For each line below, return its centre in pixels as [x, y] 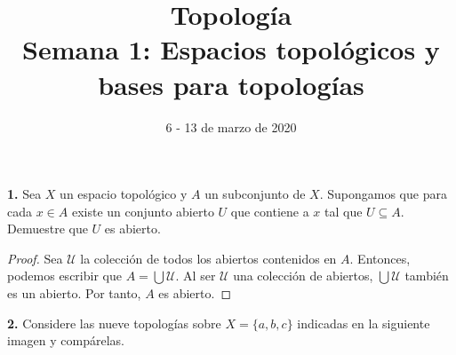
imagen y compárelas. [66, 340]
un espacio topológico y [124, 194]
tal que [344, 211]
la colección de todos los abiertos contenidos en [208, 258]
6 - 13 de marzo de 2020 [231, 126]
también [427, 276]
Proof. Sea [35, 258]
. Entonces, [380, 258]
